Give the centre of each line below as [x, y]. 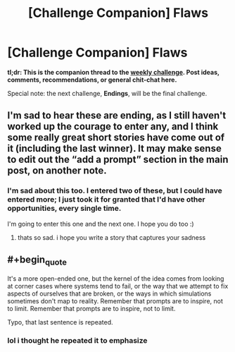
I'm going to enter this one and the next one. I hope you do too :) [101, 224]
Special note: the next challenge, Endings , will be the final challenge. [107, 93]
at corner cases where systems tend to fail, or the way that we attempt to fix [118, 286]
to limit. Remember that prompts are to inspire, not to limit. [91, 308]
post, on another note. [57, 171]
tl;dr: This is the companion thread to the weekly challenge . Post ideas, [113, 72]
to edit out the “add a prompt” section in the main [118, 160]
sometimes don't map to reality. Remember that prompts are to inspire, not [115, 301]
